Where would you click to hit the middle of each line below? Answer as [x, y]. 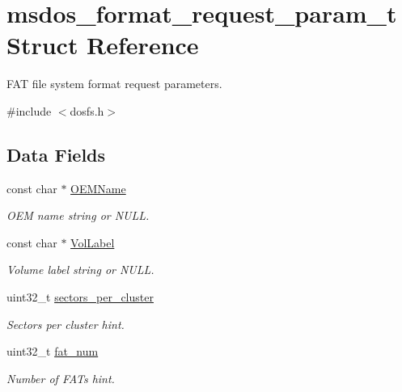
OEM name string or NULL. [78, 215]
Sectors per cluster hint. [66, 324]
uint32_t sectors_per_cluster [80, 297]
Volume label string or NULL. [80, 270]
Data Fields [56, 154]
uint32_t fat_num [53, 351]
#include [29, 110]
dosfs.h [87, 110]
